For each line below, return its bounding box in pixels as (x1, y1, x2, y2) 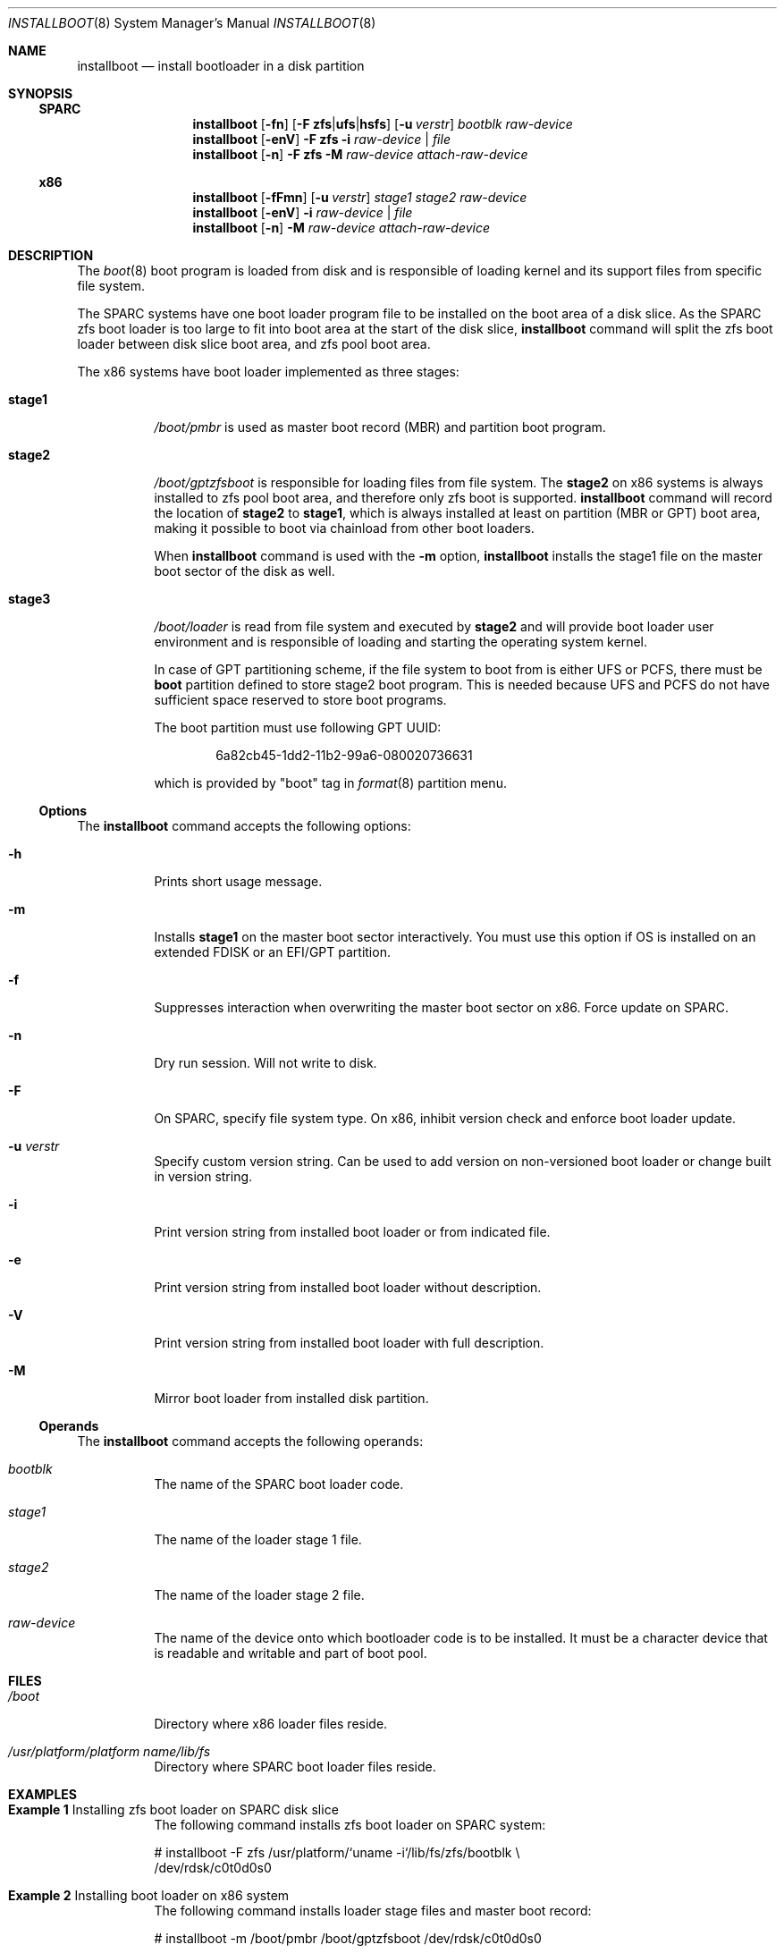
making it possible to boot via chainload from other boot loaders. (154, 520, 535, 536)
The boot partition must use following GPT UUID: (154, 720, 442, 735)
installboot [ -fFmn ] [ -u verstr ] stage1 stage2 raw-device (192, 190, 527, 205)
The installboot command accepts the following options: (77, 818, 411, 833)
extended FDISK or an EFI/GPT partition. (154, 944, 391, 960)
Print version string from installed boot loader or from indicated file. (154, 1224, 551, 1239)
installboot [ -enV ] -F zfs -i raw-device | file (192, 131, 451, 147)
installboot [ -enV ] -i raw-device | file (192, 205, 413, 220)
